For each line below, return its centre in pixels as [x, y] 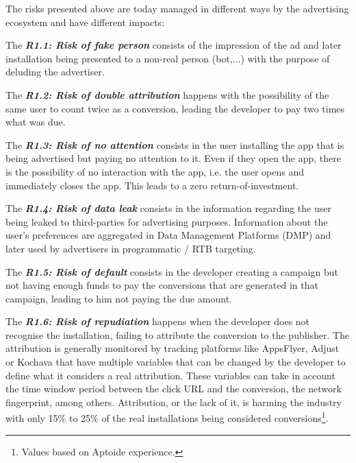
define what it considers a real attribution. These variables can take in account [170, 375]
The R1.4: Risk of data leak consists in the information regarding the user [168, 208]
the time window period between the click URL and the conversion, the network [174, 389]
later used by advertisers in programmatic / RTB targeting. [131, 248]
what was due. [36, 122]
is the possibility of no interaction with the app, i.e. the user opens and [155, 171]
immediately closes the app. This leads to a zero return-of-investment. [152, 185]
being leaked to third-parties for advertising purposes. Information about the [167, 221]
